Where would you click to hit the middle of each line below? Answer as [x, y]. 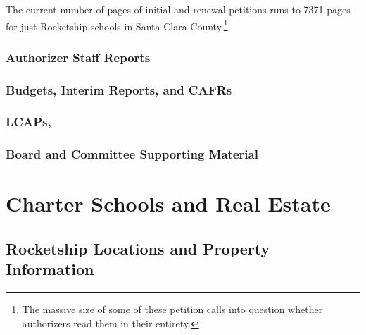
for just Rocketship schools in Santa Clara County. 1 [117, 25]
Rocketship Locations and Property [138, 248]
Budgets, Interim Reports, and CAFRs [119, 89]
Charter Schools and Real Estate [168, 203]
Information [50, 269]
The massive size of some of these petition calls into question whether [172, 309]
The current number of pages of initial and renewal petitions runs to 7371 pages [178, 9]
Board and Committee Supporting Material [132, 154]
